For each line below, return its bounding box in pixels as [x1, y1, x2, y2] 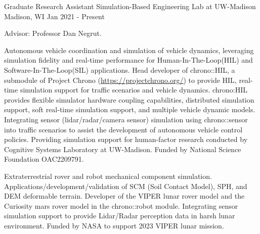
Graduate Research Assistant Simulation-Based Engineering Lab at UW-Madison [4, 1, 256, 11]
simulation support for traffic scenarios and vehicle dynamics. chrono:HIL [20, 84, 248, 95]
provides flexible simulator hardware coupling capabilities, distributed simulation [4, 94, 254, 105]
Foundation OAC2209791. [4, 154, 84, 164]
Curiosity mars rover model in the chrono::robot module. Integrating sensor [4, 200, 238, 211]
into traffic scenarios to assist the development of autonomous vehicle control [4, 124, 243, 134]
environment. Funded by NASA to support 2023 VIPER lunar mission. [4, 220, 224, 230]
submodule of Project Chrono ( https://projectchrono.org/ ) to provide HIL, [4, 74, 237, 85]
